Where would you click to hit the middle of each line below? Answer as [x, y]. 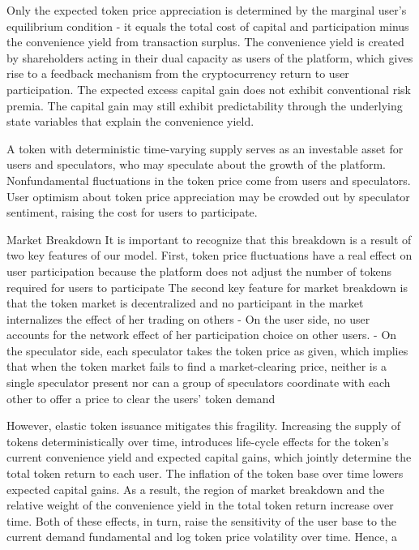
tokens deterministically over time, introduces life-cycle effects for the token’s [198, 441]
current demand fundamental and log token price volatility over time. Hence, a [202, 537]
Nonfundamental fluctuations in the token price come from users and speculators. [209, 180]
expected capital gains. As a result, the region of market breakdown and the [196, 489]
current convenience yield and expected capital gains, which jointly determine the [209, 457]
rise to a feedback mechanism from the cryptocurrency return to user [178, 73]
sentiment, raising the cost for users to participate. [132, 212]
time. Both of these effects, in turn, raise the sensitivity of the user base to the [202, 520]
